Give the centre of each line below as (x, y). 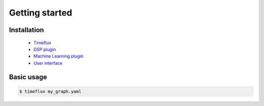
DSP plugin (45, 49)
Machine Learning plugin (59, 56)
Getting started (41, 13)
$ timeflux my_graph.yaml (50, 91)
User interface (48, 63)
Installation (26, 30)
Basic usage (28, 77)
